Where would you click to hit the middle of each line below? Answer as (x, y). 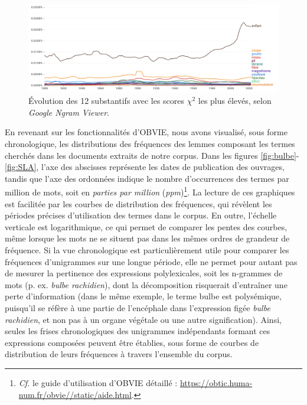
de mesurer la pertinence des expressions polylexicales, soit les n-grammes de (144, 273)
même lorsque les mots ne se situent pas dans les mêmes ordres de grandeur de (147, 238)
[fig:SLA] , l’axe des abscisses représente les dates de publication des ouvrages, (145, 167)
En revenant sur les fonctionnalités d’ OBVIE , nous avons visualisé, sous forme (146, 132)
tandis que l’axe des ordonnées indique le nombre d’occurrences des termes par (147, 178)
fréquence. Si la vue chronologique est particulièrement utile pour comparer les (147, 250)
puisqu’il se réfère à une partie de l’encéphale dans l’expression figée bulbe (138, 307)
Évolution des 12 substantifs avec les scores (107, 101)
